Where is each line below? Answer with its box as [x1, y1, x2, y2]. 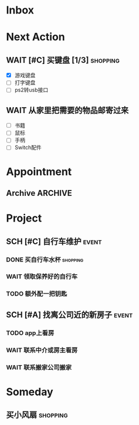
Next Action [6, 30, 66, 44]
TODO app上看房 [6, 329, 55, 337]
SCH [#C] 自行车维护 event [6, 236, 102, 246]
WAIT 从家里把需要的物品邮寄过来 [6, 105, 129, 115]
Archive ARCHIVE [6, 188, 72, 198]
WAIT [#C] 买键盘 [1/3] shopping [6, 55, 120, 65]
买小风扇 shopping [6, 410, 68, 420]
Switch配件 [14, 144, 42, 151]
